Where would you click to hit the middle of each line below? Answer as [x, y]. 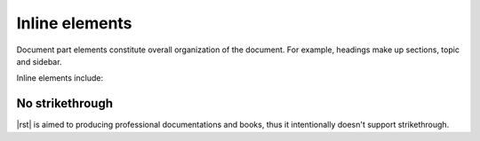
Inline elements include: [60, 78]
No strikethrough [65, 103]
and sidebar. [39, 61]
